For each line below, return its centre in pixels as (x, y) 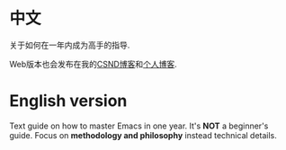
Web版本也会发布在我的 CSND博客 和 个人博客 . (93, 64)
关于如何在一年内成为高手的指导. (70, 45)
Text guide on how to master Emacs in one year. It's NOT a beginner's (139, 126)
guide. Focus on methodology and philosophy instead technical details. (143, 135)
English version (68, 101)
